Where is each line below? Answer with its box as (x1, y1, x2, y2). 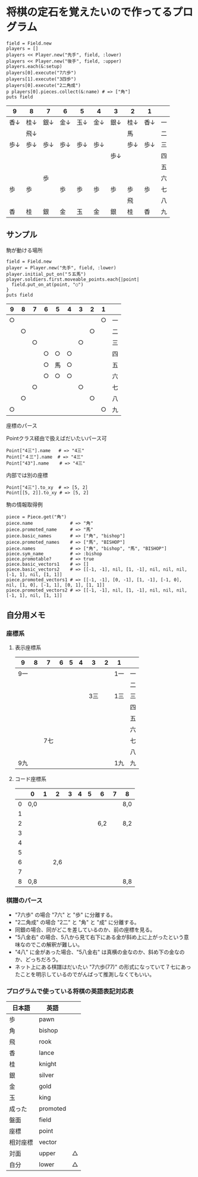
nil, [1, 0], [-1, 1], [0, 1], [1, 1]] (6, 582, 105, 588)
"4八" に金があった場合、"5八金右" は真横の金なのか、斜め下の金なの (14, 948, 185, 955)
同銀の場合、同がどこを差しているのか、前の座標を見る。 (14, 926, 156, 933)
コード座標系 (14, 776, 46, 783)
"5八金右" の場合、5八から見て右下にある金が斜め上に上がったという (14, 933, 184, 941)
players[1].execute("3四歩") (6, 76, 77, 82)
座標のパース (6, 422, 37, 429)
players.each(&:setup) (6, 63, 62, 69)
